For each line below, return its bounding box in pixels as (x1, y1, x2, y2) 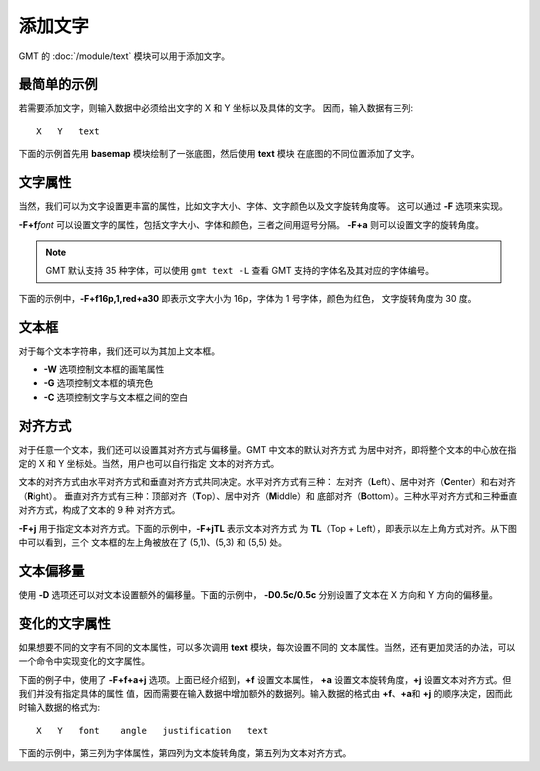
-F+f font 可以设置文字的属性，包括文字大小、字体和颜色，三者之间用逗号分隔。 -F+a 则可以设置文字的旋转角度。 (18, 218, 485, 230)
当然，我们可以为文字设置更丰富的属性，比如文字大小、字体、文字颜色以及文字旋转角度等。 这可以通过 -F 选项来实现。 (18, 200, 509, 212)
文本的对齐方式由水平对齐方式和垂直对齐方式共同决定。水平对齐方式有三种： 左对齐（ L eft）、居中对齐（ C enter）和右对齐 (18, 476, 516, 488)
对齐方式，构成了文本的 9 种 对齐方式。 (18, 504, 181, 516)
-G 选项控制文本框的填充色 (43, 377, 154, 389)
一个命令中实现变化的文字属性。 (18, 655, 150, 667)
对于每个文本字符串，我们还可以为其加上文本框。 (18, 345, 220, 357)
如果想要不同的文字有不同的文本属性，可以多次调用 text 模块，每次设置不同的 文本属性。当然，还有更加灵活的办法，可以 (18, 641, 516, 653)
